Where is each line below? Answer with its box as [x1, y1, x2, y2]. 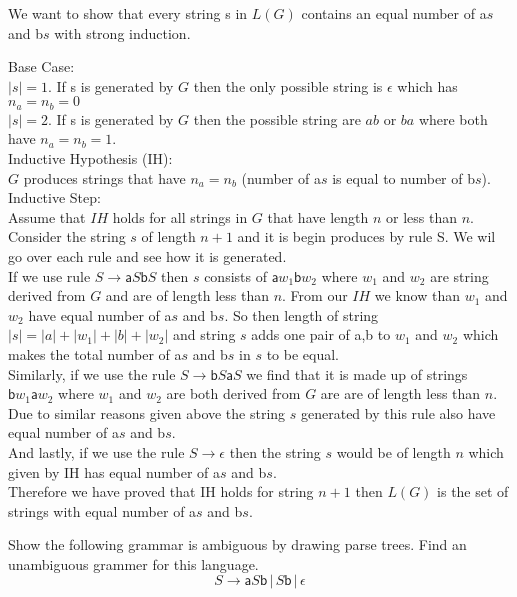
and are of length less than [105, 285, 269, 306]
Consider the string [8, 226, 126, 247]
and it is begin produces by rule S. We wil [237, 226, 496, 247]
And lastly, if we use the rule [8, 441, 185, 462]
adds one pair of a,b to [251, 324, 391, 345]
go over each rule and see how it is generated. [8, 245, 287, 266]
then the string [229, 441, 321, 462]
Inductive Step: [8, 187, 101, 208]
